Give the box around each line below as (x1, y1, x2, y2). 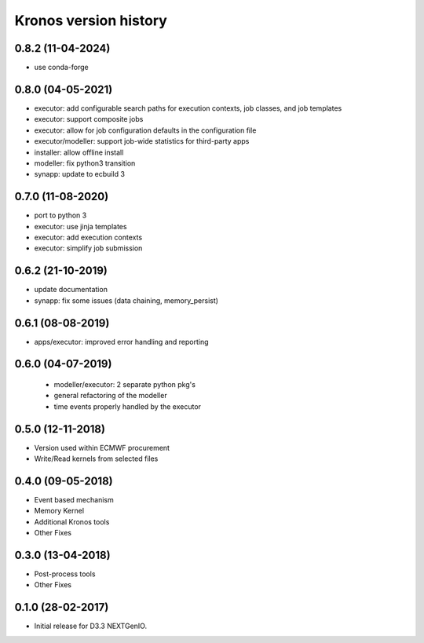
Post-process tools (34, 569, 96, 579)
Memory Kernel (34, 506, 85, 516)
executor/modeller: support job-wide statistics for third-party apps (34, 137, 250, 146)
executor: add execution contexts (34, 232, 143, 242)
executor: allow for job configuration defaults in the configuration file (34, 126, 257, 135)
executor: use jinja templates (34, 221, 127, 231)
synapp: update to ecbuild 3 (34, 170, 126, 179)
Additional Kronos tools (34, 517, 110, 526)
